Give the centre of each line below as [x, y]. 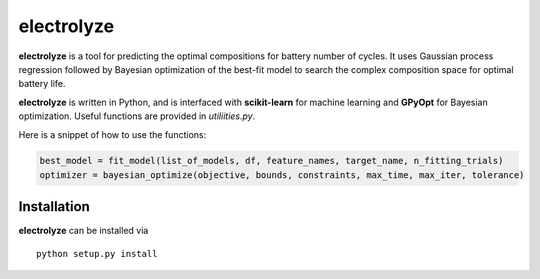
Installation [54, 206]
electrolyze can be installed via [83, 231]
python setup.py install [97, 253]
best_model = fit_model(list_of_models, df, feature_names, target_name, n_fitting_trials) [271, 161]
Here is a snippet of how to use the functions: [112, 134]
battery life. [42, 84]
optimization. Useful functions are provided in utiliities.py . [137, 116]
